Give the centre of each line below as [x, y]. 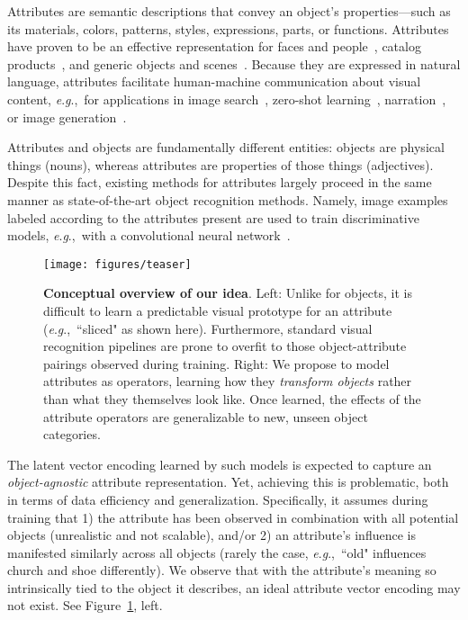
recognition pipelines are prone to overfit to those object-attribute [225, 346]
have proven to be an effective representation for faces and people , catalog [214, 46]
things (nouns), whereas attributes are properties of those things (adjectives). [220, 164]
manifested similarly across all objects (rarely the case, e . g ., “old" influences [217, 552]
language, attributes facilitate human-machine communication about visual [214, 81]
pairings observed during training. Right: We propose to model [216, 363]
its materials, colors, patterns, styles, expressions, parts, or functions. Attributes [228, 28]
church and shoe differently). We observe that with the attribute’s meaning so [222, 570]
